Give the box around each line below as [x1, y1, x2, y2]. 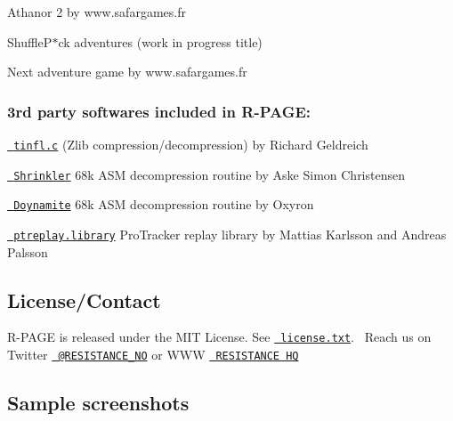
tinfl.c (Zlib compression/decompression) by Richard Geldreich [13, 135, 368, 153]
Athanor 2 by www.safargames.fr [7, 3, 186, 20]
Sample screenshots [7, 389, 190, 417]
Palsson [7, 242, 48, 261]
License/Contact [7, 286, 161, 313]
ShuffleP [7, 32, 53, 51]
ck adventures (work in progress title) [58, 32, 263, 51]
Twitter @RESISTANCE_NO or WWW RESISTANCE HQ [7, 345, 299, 364]
